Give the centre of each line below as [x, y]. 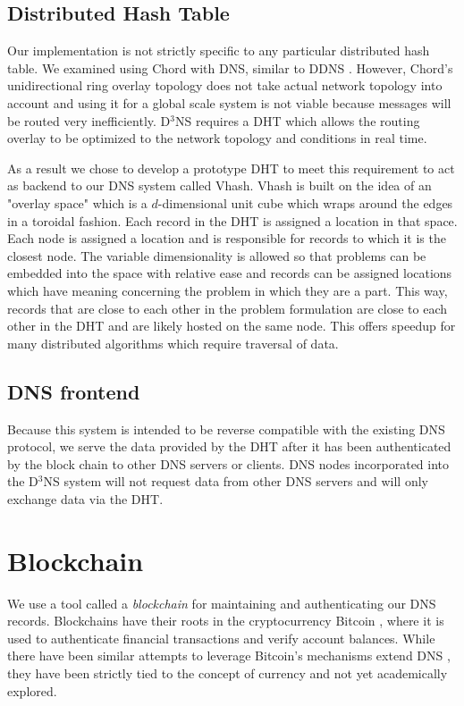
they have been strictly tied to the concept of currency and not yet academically [228, 672]
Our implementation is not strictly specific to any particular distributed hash [219, 50]
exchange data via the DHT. [85, 498]
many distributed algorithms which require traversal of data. [173, 343]
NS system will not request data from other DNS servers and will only [236, 481]
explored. [32, 690]
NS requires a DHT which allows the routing [297, 120]
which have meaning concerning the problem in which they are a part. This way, [228, 290]
